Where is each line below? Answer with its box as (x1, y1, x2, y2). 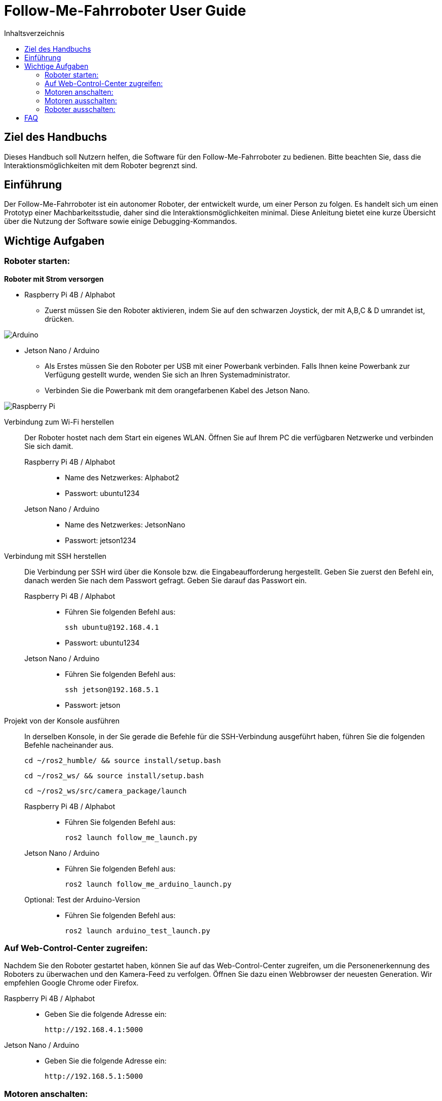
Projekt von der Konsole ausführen (4, 716, 120, 725)
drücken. (45, 314, 74, 323)
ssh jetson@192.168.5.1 (65, 685, 159, 694)
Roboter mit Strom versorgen (4, 274, 104, 283)
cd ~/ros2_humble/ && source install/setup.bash (24, 756, 221, 765)
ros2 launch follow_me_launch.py (65, 833, 198, 842)
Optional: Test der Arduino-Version (24, 895, 140, 904)
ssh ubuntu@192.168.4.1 (65, 623, 159, 631)
